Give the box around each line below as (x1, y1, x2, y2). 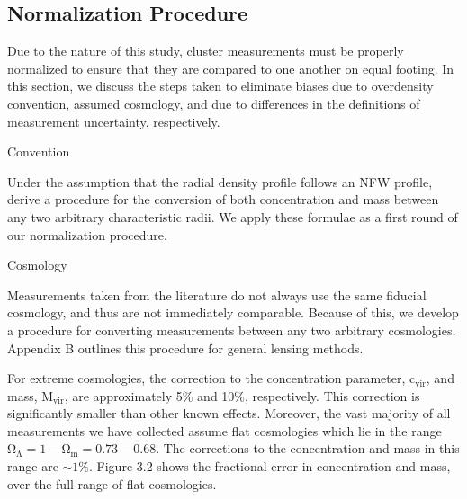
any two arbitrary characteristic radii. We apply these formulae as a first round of (7, 207, 458, 226)
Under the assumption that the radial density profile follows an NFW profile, (7, 172, 433, 191)
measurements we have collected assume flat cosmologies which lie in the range (7, 421, 442, 440)
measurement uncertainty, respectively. (7, 111, 220, 130)
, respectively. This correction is (245, 386, 420, 405)
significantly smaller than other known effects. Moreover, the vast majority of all (7, 404, 451, 423)
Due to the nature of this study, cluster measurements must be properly (7, 41, 404, 60)
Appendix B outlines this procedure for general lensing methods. (7, 338, 364, 357)
